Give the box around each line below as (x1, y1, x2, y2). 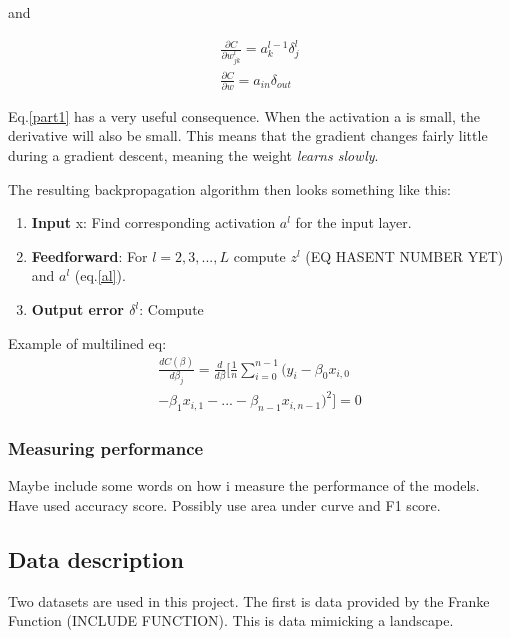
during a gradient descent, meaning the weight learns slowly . (8, 145, 379, 166)
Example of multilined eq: (8, 332, 167, 353)
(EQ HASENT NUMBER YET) (305, 245, 504, 266)
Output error (31, 299, 124, 320)
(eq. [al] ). (74, 265, 126, 286)
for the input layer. (295, 212, 412, 233)
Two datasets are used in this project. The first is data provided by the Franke (8, 590, 490, 611)
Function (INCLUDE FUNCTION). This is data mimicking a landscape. (8, 610, 454, 631)
